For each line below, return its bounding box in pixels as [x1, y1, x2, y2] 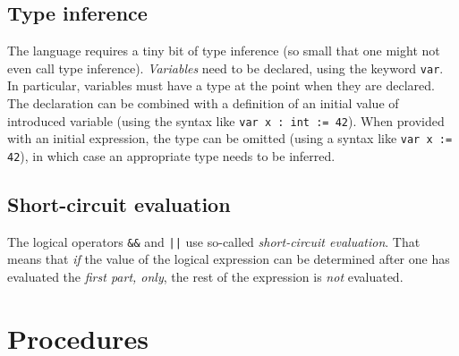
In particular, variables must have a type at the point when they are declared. [7, 76, 435, 95]
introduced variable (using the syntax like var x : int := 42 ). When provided [7, 111, 445, 130]
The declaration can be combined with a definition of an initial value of [7, 94, 399, 113]
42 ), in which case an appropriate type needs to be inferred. [7, 146, 336, 165]
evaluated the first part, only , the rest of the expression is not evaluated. [7, 267, 404, 286]
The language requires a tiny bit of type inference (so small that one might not [7, 41, 440, 60]
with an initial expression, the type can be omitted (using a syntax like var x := [7, 129, 453, 148]
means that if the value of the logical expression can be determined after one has [7, 250, 450, 268]
